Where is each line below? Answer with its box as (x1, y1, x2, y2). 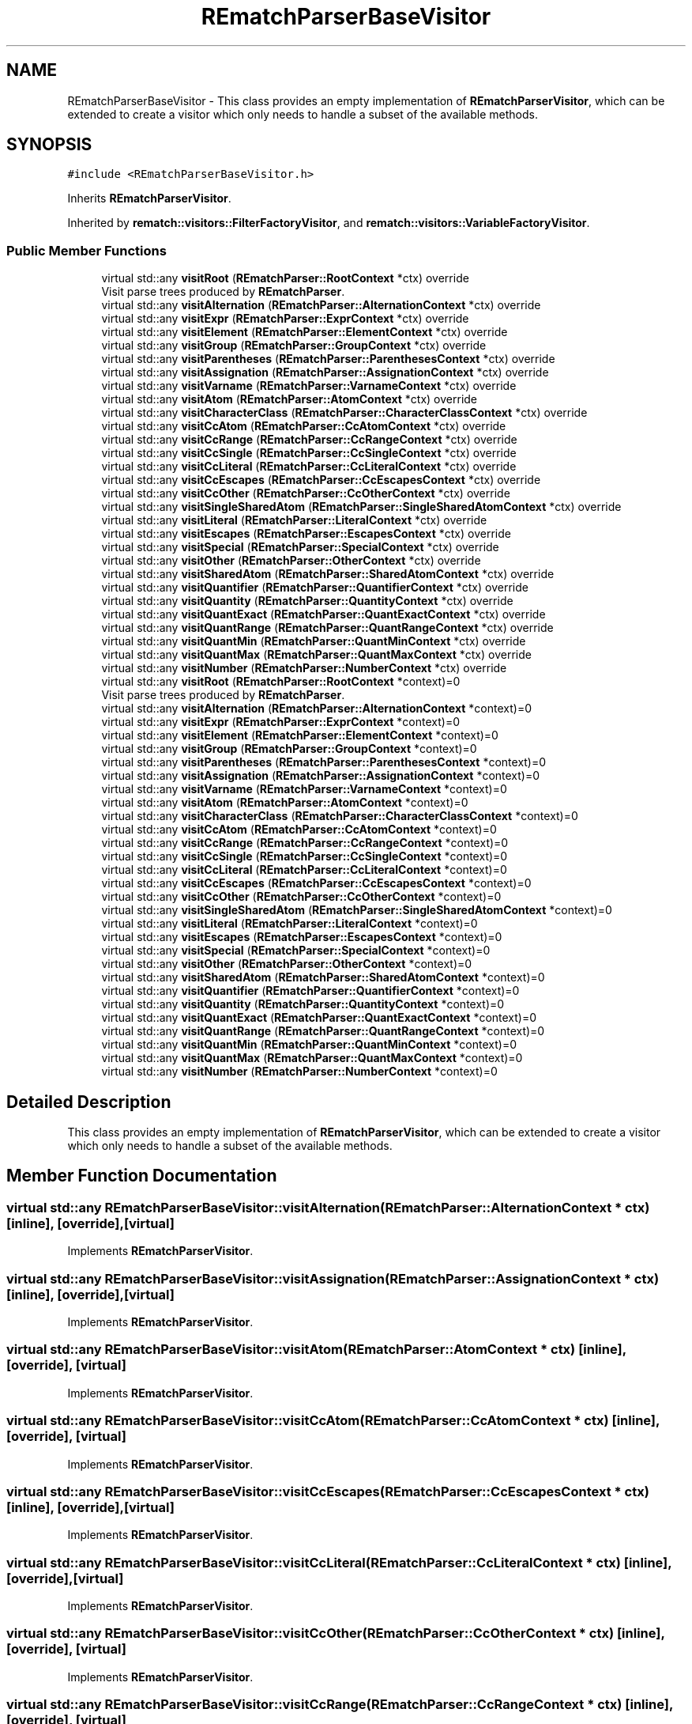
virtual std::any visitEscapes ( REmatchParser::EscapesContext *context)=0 (101, 930, 502, 944)
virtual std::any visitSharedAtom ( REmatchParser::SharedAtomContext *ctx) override (101, 567, 555, 581)
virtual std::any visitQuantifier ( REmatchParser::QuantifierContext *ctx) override (101, 580, 528, 595)
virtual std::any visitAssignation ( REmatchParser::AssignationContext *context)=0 (101, 769, 540, 783)
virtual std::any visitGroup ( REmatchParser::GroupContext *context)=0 (101, 742, 477, 756)
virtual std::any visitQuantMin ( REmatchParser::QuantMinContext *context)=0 (101, 1038, 517, 1052)
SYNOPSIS (6, 134, 92, 155)
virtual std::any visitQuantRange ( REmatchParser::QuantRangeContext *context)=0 (101, 1024, 545, 1038)
